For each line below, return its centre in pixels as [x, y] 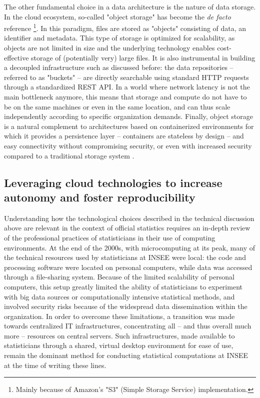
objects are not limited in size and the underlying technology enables [109, 48]
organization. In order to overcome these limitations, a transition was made [119, 316]
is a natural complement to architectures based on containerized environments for [129, 126]
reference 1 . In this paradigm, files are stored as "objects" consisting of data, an [125, 27]
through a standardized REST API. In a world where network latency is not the [127, 87]
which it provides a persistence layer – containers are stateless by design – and [124, 136]
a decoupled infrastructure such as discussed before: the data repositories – [119, 67]
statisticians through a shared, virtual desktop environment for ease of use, [119, 345]
